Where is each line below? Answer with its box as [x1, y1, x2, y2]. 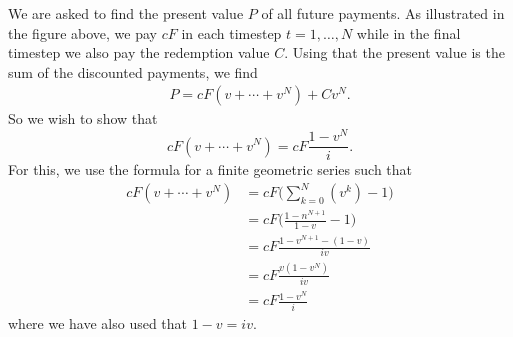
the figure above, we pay [8, 22, 157, 43]
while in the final [356, 22, 461, 43]
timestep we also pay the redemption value [8, 42, 270, 63]
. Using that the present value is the [284, 42, 505, 63]
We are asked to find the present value [8, 3, 244, 23]
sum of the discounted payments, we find [8, 61, 258, 82]
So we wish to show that [8, 108, 158, 129]
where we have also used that [8, 312, 188, 333]
